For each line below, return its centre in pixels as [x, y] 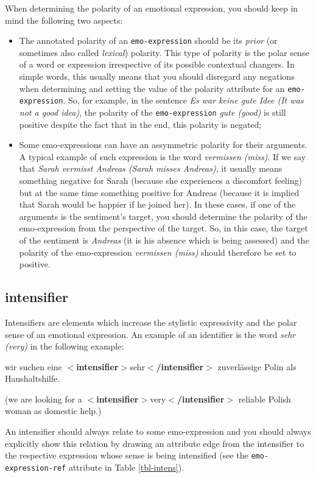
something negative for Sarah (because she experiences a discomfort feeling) [160, 180]
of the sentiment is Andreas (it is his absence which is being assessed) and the [164, 240]
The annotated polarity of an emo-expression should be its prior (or [148, 40]
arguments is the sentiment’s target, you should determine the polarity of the [163, 216]
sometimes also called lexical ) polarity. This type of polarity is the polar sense [164, 52]
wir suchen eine [33, 366]
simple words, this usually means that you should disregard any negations [157, 76]
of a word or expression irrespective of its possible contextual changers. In [157, 64]
